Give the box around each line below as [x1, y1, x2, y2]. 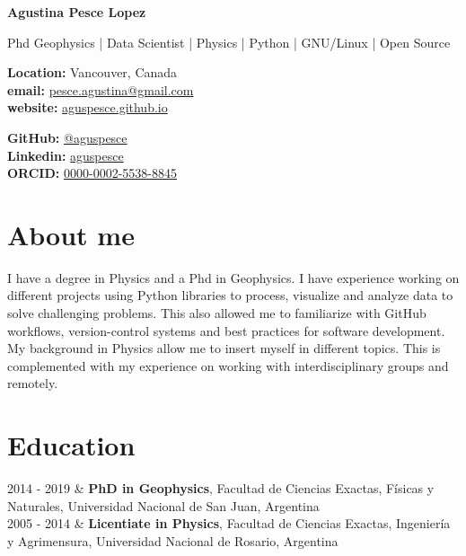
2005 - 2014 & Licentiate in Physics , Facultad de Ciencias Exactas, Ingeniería [7, 514, 451, 533]
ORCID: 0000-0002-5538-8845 [7, 163, 177, 182]
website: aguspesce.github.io [7, 98, 168, 117]
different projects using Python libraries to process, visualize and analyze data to [7, 286, 453, 304]
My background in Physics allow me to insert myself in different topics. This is [7, 339, 441, 357]
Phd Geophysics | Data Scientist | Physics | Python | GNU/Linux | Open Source [7, 32, 451, 51]
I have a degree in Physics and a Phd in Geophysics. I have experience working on [7, 268, 460, 287]
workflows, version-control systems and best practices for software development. [7, 321, 445, 340]
